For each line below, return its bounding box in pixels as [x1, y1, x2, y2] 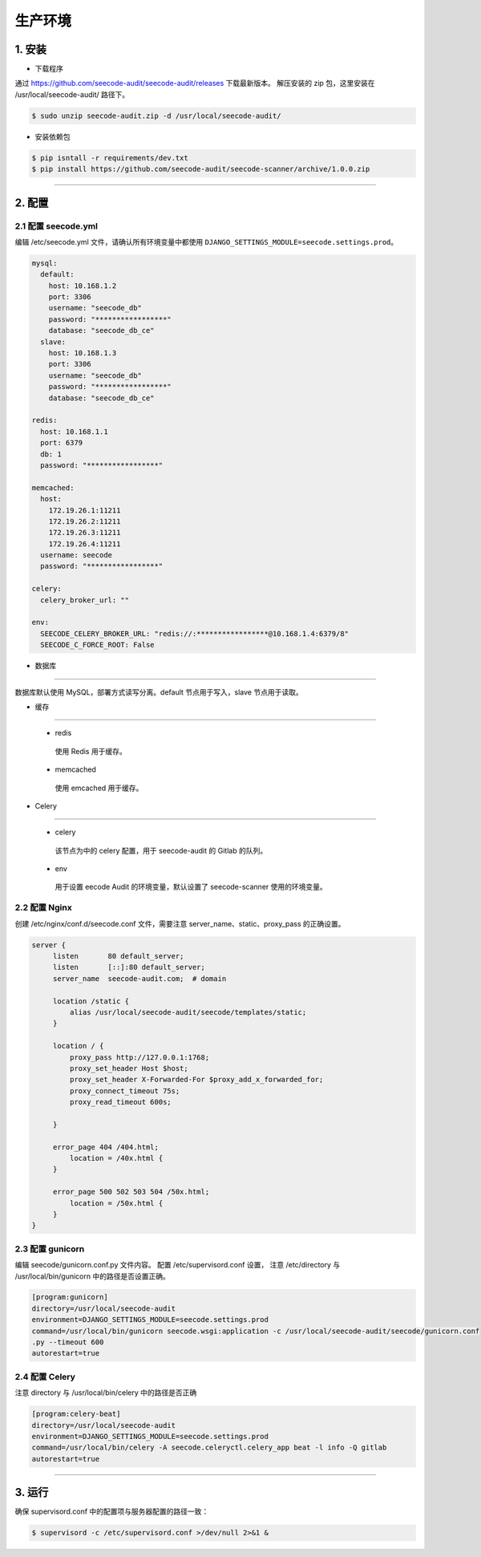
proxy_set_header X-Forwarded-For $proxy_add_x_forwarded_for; [69, 1075, 324, 1085]
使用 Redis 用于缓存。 [55, 746, 127, 756]
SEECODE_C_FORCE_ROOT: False [40, 640, 156, 650]
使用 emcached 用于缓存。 [55, 783, 143, 793]
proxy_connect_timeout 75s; [69, 1086, 180, 1095]
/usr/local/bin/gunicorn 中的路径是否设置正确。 [14, 1271, 170, 1281]
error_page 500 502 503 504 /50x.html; [52, 1187, 210, 1197]
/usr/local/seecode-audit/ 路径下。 [14, 89, 130, 99]
